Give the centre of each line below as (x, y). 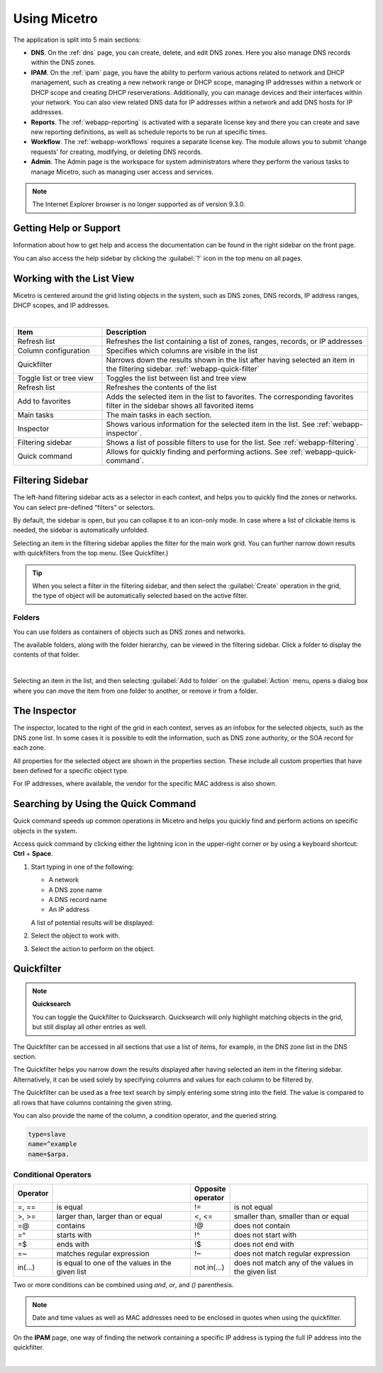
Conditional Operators (52, 1175)
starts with (74, 1235)
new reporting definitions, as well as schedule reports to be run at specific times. (149, 132)
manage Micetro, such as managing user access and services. (122, 172)
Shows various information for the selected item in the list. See (211, 424)
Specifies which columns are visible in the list (182, 350)
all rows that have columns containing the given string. (93, 1102)
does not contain (262, 1225)
